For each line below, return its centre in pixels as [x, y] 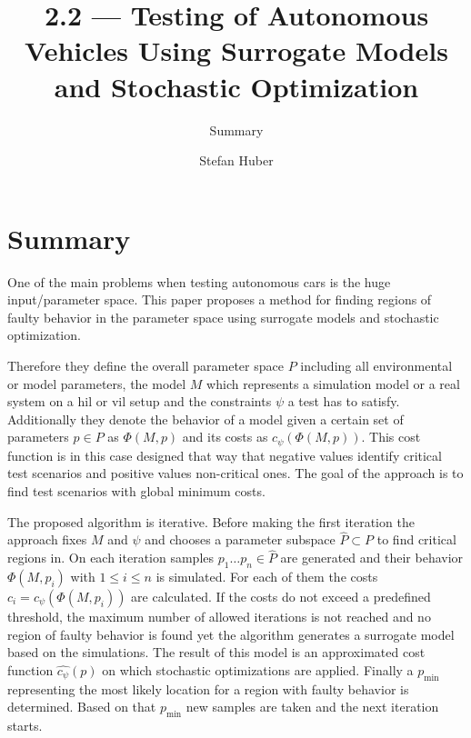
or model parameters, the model [97, 383]
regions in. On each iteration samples [111, 558]
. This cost [391, 437]
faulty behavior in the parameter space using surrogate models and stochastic [223, 317]
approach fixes [47, 539]
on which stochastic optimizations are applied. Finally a [258, 669]
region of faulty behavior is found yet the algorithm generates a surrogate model [231, 634]
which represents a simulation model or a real [333, 383]
